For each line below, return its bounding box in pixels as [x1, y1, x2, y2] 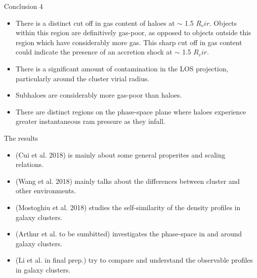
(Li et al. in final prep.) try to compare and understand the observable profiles [15, 255, 253, 265]
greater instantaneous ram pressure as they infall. [15, 116, 166, 126]
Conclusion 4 [4, 1, 43, 11]
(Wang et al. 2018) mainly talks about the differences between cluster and [15, 175, 240, 186]
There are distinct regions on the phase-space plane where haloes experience [15, 106, 246, 116]
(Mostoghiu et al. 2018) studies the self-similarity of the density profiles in [15, 202, 241, 212]
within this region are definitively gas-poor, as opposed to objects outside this [15, 27, 251, 38]
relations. [15, 159, 43, 169]
